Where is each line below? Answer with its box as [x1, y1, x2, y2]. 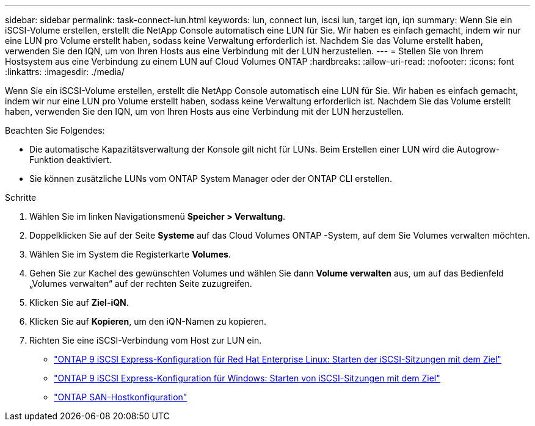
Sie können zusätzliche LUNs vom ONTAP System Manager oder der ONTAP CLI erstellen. [29, 173, 392, 184]
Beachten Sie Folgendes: [5, 125, 105, 135]
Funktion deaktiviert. [29, 154, 112, 165]
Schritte [5, 192, 37, 203]
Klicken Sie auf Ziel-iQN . [29, 297, 129, 308]
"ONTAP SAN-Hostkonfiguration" [54, 392, 187, 402]
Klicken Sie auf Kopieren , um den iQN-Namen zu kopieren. [29, 316, 267, 327]
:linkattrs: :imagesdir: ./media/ [5, 67, 125, 77]
